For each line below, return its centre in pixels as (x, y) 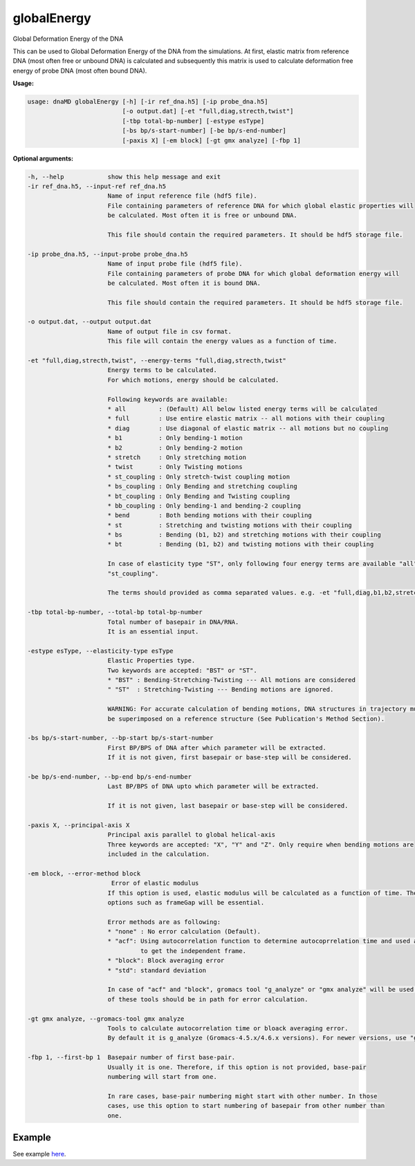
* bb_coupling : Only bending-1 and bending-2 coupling (204, 506)
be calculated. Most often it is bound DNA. (184, 283)
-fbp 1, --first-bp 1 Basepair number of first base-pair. (131, 1057)
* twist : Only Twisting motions (175, 467)
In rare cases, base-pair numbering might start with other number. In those (242, 1096)
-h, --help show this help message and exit (124, 177)
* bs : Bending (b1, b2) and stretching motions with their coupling (245, 535)
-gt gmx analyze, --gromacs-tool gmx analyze (106, 1019)
